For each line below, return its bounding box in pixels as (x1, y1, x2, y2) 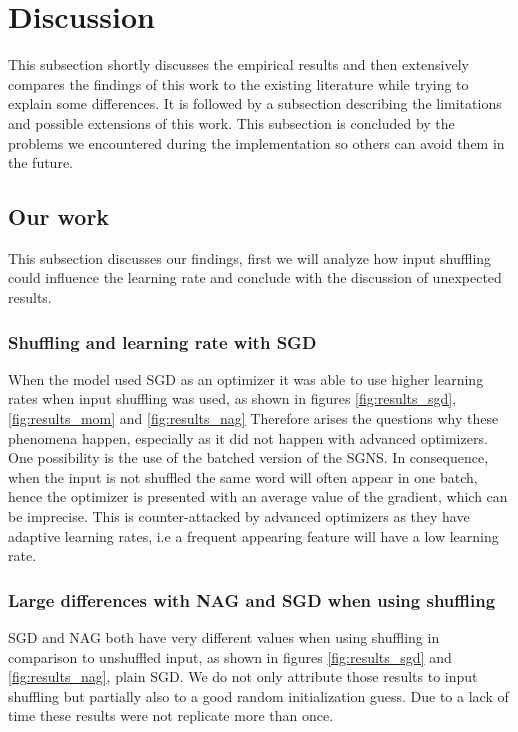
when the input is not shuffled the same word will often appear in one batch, (8, 466, 478, 487)
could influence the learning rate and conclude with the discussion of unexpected (8, 267, 502, 288)
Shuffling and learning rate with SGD (8, 329, 317, 354)
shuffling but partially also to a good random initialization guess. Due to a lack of (8, 685, 509, 706)
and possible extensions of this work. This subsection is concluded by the (8, 112, 455, 133)
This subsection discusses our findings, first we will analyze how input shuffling (8, 247, 492, 268)
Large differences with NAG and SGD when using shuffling (8, 587, 496, 612)
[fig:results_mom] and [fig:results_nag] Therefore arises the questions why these (8, 408, 499, 429)
